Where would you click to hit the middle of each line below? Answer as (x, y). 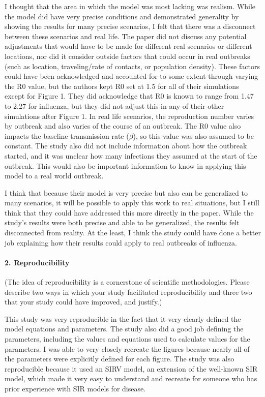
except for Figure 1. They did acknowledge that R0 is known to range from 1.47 (129, 96)
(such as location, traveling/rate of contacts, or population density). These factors (132, 66)
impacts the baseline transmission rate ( (67, 135)
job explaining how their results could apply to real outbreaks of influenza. (121, 242)
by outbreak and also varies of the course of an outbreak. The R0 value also (123, 126)
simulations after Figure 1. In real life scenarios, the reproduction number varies (129, 116)
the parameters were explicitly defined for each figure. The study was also (120, 359)
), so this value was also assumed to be (193, 135)
